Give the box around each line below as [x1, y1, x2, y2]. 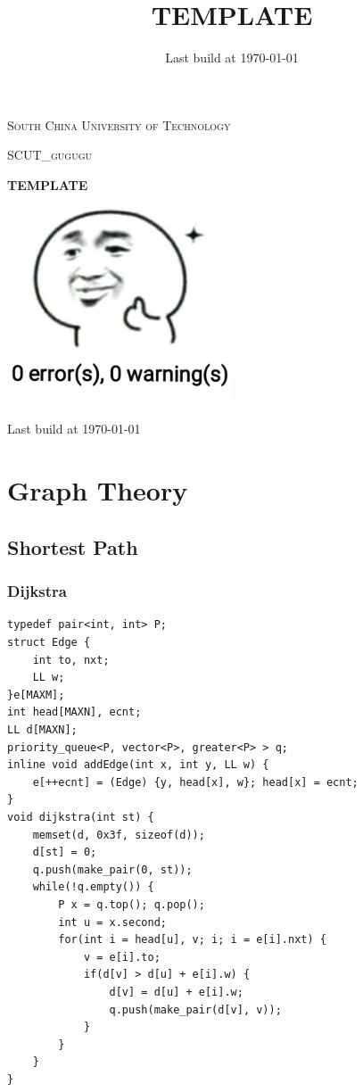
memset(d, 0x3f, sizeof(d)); [32, 828, 205, 841]
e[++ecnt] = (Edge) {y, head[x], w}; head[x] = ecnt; [32, 775, 359, 789]
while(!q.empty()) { [32, 881, 154, 894]
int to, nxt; [32, 653, 110, 666]
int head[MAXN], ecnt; [7, 706, 142, 719]
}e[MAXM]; [7, 688, 65, 701]
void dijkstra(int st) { [7, 810, 154, 823]
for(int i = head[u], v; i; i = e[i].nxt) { [58, 933, 326, 947]
